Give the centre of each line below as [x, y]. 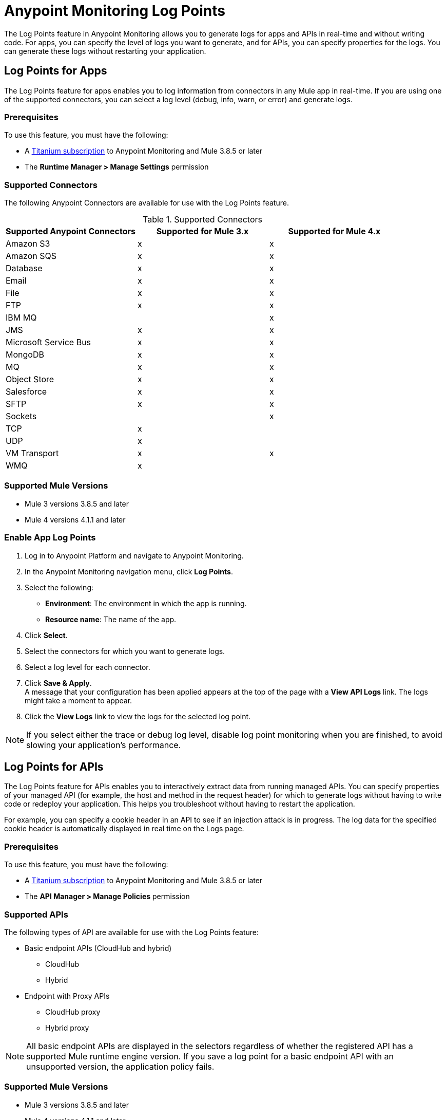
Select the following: [59, 587]
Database [24, 268]
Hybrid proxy [67, 1028]
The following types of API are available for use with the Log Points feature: [132, 932]
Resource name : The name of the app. [111, 619]
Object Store [30, 379]
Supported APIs [36, 914]
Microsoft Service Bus [49, 342]
